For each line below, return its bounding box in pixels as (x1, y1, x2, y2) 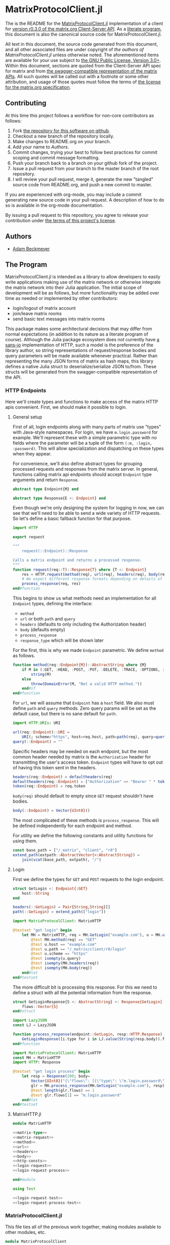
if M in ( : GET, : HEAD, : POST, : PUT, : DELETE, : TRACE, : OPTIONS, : (22, 667, 165, 672)
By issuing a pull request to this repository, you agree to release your (5, 212, 149, 218)
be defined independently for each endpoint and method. (12, 823, 133, 829)
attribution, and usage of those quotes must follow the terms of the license (5, 79, 161, 85)
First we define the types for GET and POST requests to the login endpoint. (12, 876, 164, 882)
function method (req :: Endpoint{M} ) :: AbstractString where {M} (12, 663, 147, 668)
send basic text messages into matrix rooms (12, 316, 105, 322)
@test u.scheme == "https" (31, 951, 88, 957)
